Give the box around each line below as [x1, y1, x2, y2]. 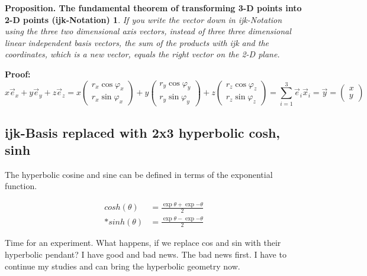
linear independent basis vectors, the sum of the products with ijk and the [5, 36, 269, 48]
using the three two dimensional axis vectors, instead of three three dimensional [5, 25, 291, 37]
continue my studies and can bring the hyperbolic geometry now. [5, 259, 240, 272]
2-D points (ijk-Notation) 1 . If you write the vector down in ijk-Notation [5, 13, 282, 25]
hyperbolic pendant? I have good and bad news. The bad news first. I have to [5, 248, 286, 260]
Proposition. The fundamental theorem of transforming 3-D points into [5, 2, 302, 14]
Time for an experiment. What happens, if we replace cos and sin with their [5, 236, 281, 249]
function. [5, 180, 37, 192]
